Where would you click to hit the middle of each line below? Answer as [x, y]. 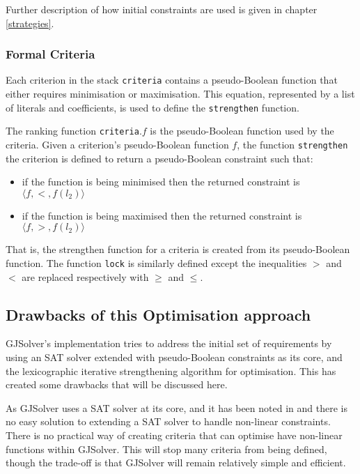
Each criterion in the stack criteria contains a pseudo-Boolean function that [172, 80]
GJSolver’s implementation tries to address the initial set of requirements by [169, 343]
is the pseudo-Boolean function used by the [242, 131]
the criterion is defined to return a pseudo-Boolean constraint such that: [159, 158]
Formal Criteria [50, 54]
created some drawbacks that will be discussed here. [117, 384]
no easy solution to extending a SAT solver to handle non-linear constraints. [168, 421]
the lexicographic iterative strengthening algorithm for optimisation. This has [171, 370]
